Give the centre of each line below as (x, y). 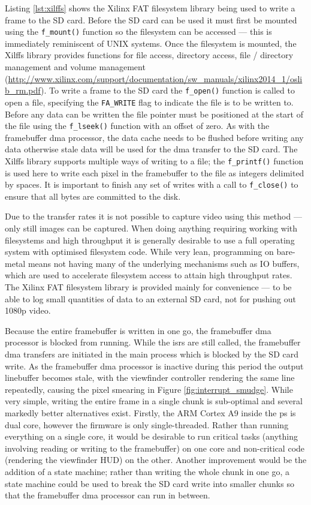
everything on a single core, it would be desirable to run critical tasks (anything (151, 436)
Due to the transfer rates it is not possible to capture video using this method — (153, 216)
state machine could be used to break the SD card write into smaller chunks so (150, 483)
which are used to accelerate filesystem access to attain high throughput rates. (149, 275)
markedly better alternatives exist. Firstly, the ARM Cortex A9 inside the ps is (150, 412)
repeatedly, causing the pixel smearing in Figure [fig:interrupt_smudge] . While (149, 389)
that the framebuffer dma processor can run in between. (108, 495)
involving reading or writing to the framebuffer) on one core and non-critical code (155, 448)
